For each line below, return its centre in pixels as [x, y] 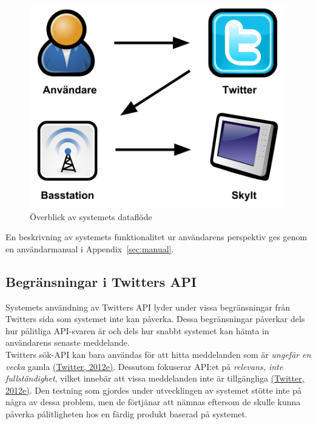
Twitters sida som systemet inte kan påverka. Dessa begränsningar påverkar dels [155, 319]
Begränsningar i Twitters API [101, 281]
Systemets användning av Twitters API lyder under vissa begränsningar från [148, 307]
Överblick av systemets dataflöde [91, 216]
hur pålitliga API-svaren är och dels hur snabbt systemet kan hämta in [137, 330]
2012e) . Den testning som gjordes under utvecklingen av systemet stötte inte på [153, 390]
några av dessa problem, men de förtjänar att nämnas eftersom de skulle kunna [153, 402]
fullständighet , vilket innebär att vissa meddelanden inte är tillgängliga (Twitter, [155, 378]
